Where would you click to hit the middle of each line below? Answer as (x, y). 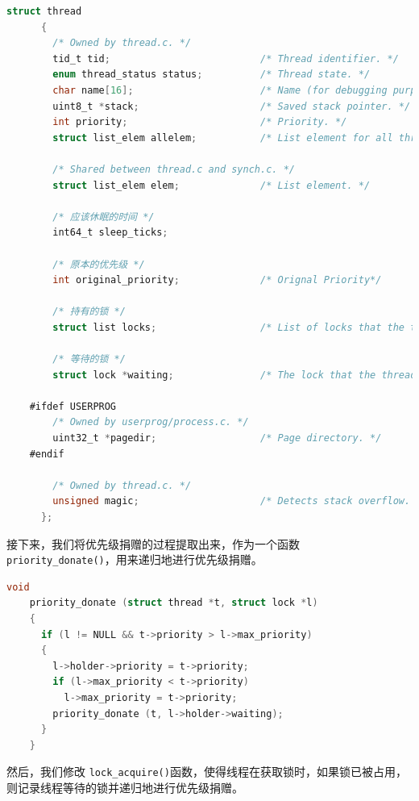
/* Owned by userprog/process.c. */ (151, 422)
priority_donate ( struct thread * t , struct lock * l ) (174, 603)
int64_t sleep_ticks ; (110, 233)
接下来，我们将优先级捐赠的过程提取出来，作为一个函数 (153, 543)
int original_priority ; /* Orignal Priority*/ (217, 280)
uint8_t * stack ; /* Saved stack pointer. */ (232, 106)
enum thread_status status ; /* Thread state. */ (212, 75)
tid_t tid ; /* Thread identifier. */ (226, 58)
